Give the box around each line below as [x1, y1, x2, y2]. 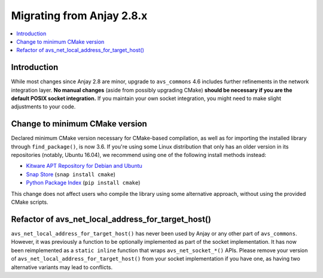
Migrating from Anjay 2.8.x [11, 9, 148, 22]
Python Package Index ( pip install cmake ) [26, 179, 141, 186]
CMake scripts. [11, 198, 48, 206]
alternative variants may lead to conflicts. [11, 264, 113, 271]
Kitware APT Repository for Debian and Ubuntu [26, 162, 143, 170]
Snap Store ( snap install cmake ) [26, 171, 116, 178]
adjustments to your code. [11, 103, 76, 110]
